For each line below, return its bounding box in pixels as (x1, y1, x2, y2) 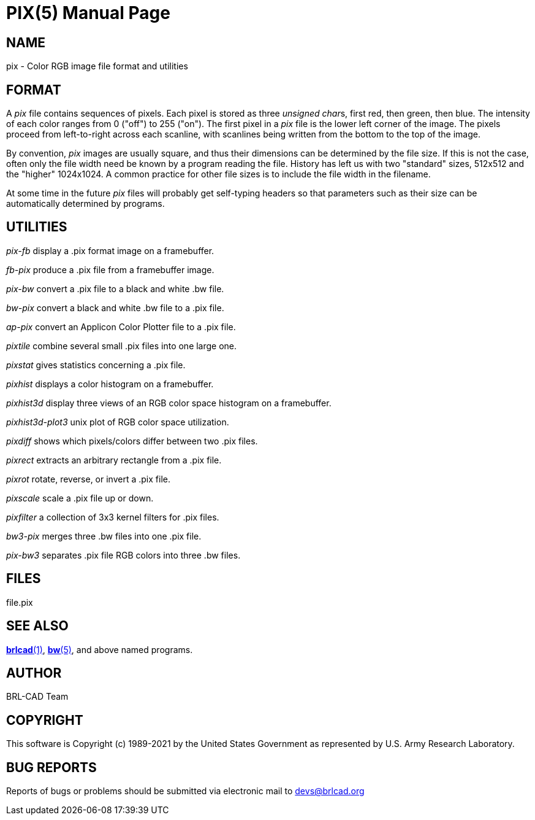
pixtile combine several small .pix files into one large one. (6, 340, 237, 351)
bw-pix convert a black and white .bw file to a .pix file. (6, 302, 224, 313)
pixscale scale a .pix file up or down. (6, 492, 154, 503)
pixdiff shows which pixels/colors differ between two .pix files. (6, 435, 258, 446)
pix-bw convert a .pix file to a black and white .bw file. (6, 283, 224, 294)
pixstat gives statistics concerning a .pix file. (6, 359, 186, 370)
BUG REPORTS (6, 759, 97, 775)
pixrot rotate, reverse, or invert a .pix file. (6, 473, 170, 484)
